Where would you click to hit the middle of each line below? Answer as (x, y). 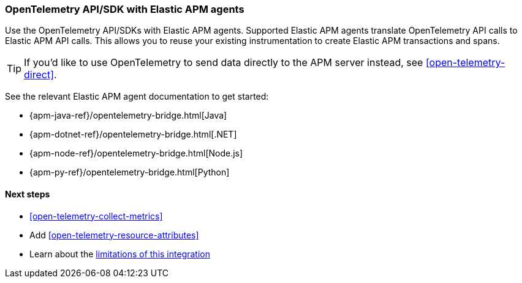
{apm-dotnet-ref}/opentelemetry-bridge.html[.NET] (133, 134)
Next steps (28, 194)
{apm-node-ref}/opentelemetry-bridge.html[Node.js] (136, 153)
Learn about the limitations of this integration (120, 254)
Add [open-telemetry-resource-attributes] (114, 235)
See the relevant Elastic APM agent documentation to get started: (137, 97)
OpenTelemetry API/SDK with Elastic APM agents (125, 9)
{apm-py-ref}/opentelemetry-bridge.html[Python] (130, 172)
